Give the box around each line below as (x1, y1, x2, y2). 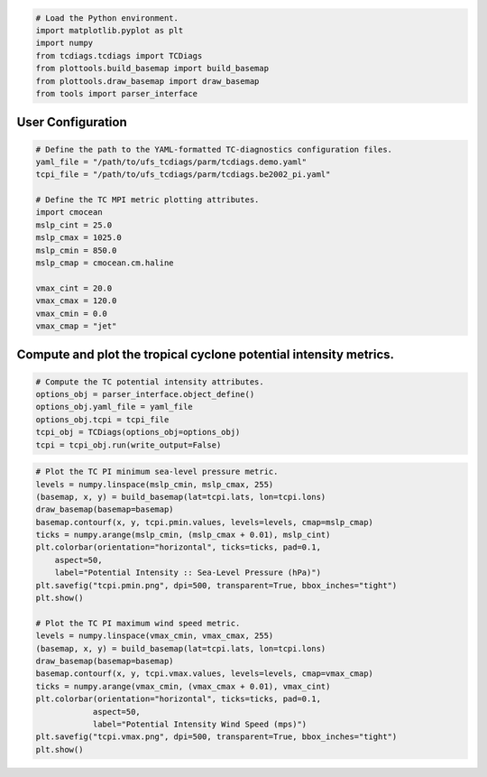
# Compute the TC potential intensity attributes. (35, 376, 265, 387)
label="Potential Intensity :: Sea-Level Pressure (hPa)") (54, 568, 322, 578)
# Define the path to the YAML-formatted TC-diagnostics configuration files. (35, 144, 392, 154)
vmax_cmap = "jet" (35, 321, 117, 331)
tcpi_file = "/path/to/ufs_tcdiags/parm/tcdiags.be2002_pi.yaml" (35, 170, 331, 180)
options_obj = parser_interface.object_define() (35, 389, 255, 399)
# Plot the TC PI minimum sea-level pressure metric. (35, 467, 279, 477)
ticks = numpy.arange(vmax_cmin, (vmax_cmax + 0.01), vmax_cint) (35, 681, 331, 691)
